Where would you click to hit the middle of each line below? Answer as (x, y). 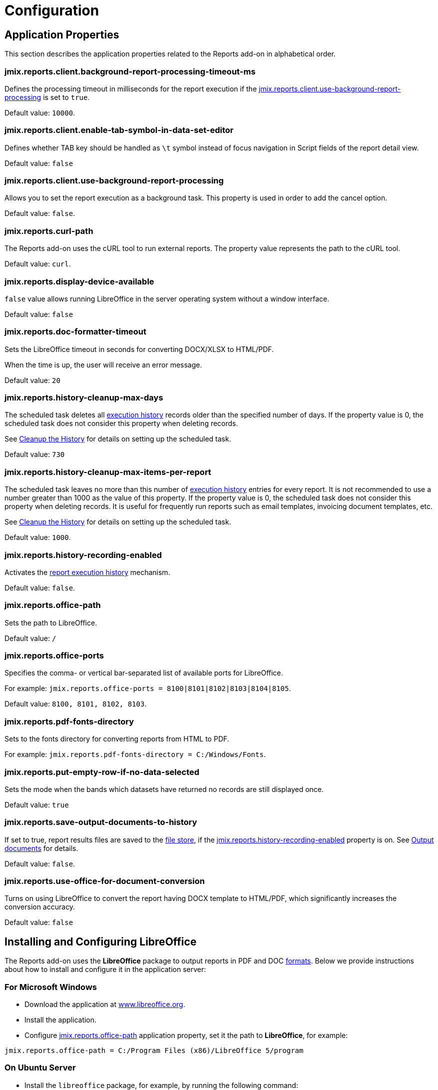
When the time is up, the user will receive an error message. (103, 364)
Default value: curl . (38, 264)
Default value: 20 (32, 380)
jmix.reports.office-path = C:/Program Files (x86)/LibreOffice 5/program (154, 1051)
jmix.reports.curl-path (49, 231)
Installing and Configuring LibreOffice (101, 941)
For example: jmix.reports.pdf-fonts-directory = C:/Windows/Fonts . (135, 754)
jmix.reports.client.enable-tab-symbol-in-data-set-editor (119, 130)
